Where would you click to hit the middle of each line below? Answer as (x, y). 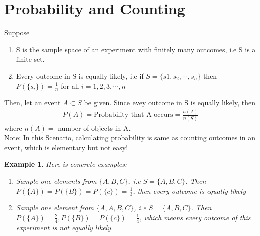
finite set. (30, 59)
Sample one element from (55, 208)
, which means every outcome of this (195, 217)
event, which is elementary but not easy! (66, 147)
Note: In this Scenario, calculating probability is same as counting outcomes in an (130, 137)
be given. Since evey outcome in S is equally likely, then (170, 103)
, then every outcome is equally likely (189, 191)
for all (70, 86)
